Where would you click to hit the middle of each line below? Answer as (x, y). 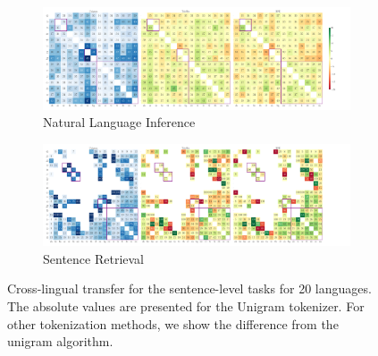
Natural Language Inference (119, 122)
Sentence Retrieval (93, 258)
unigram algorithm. (60, 341)
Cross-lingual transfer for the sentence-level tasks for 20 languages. (189, 288)
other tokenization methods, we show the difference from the (173, 323)
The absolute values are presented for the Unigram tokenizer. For (186, 306)
